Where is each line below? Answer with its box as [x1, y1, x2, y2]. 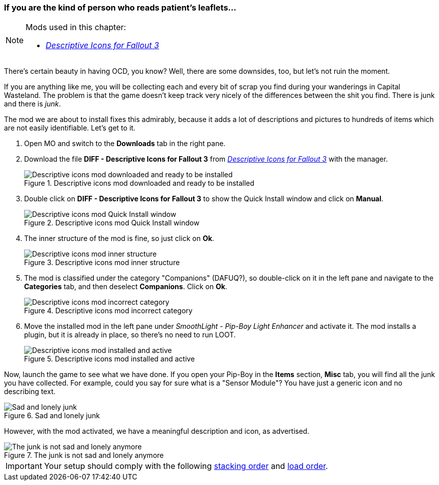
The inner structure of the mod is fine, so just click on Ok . [24, 234, 214, 243]
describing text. [4, 387, 56, 396]
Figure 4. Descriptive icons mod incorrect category [24, 306, 193, 315]
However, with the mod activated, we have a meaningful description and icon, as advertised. [4, 427, 310, 436]
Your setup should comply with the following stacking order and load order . [44, 461, 328, 471]
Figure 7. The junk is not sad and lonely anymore [4, 451, 164, 460]
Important [6, 461, 42, 471]
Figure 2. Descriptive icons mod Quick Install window [24, 218, 200, 227]
